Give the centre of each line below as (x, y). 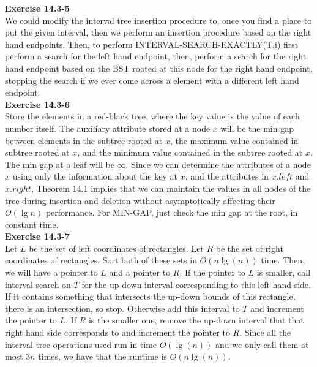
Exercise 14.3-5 (37, 8)
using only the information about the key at (95, 176)
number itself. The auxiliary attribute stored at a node (108, 128)
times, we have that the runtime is (103, 356)
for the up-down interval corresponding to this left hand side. (196, 284)
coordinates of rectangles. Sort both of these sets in (101, 260)
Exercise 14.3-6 (37, 104)
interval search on (38, 284)
